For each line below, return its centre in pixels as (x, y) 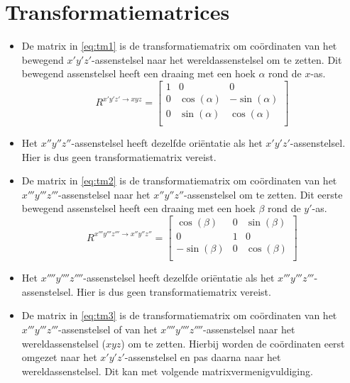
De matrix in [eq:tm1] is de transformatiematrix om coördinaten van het (179, 46)
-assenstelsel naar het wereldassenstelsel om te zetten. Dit (217, 59)
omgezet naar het (59, 357)
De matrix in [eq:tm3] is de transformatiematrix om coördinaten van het (179, 315)
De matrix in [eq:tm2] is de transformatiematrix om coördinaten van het (179, 181)
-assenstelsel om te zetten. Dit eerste (263, 194)
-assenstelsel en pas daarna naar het (203, 357)
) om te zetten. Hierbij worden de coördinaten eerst (233, 343)
